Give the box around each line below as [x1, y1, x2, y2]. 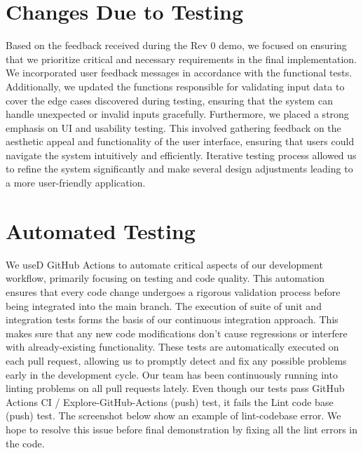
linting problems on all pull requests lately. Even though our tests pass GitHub [6, 381, 345, 395]
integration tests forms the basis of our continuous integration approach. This [6, 312, 338, 327]
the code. [6, 435, 45, 450]
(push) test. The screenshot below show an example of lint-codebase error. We [6, 408, 341, 423]
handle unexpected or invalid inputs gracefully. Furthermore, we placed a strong [6, 107, 349, 121]
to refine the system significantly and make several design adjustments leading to [6, 161, 353, 176]
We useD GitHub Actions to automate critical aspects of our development [6, 257, 323, 271]
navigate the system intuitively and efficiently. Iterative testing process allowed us [6, 147, 357, 162]
